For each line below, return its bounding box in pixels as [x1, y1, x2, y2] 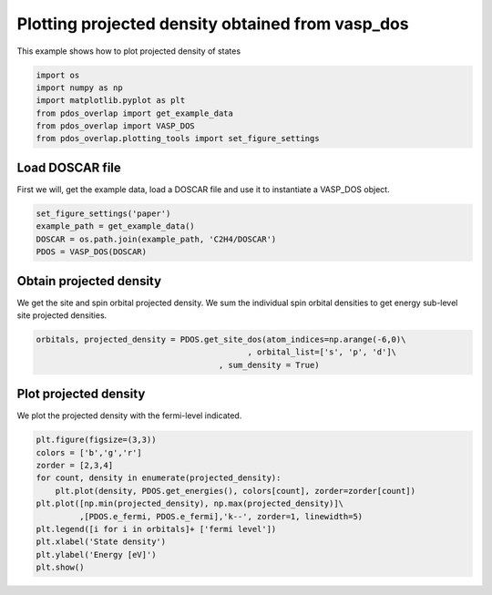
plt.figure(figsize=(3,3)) [36, 435, 157, 446]
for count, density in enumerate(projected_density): [36, 473, 282, 483]
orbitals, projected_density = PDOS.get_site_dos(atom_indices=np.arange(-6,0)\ [36, 334, 406, 345]
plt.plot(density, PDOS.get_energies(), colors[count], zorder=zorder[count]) [55, 486, 416, 496]
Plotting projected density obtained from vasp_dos [16, 14, 409, 34]
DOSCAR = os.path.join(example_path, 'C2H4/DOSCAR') [36, 233, 277, 244]
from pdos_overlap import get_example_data [36, 108, 234, 118]
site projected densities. [16, 310, 108, 321]
